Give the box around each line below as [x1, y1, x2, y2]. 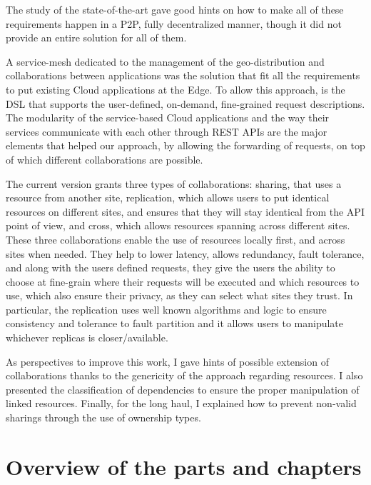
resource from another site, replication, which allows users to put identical [6, 190, 330, 205]
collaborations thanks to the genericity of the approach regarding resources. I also [6, 368, 363, 383]
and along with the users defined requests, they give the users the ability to [6, 260, 335, 275]
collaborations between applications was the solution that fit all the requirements [6, 68, 360, 83]
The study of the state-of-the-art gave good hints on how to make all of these [6, 2, 344, 16]
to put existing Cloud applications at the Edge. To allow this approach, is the [6, 81, 345, 96]
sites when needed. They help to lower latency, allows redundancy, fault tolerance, [6, 246, 365, 261]
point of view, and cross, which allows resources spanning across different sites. [6, 218, 350, 233]
